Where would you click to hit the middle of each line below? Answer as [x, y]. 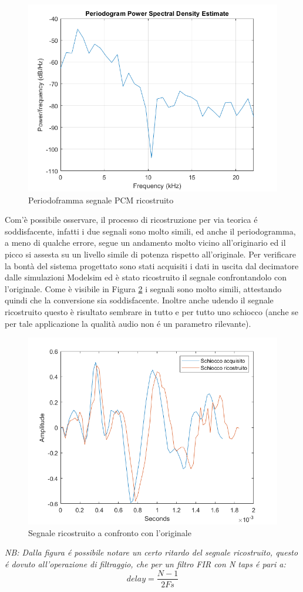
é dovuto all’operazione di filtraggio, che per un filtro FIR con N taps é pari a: [145, 563]
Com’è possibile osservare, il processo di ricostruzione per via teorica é [131, 220]
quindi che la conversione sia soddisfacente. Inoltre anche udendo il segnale [139, 300]
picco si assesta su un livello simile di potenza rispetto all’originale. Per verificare [150, 254]
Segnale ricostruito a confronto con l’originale [110, 532]
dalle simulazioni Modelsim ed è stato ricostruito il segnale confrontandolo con [146, 277]
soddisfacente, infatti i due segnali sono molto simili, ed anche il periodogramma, [150, 231]
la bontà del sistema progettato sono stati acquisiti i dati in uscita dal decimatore [152, 265]
